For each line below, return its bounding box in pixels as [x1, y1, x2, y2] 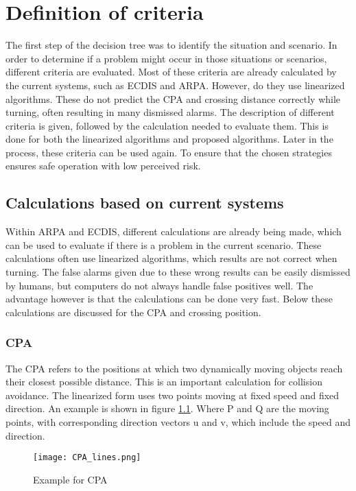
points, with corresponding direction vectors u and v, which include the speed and [5, 415, 351, 429]
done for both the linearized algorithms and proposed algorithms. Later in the [5, 132, 333, 146]
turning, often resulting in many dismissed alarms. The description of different [5, 105, 335, 119]
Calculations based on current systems [5, 192, 284, 213]
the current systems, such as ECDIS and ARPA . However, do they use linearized [5, 77, 345, 92]
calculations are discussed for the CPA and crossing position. [5, 304, 261, 319]
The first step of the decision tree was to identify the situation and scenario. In [5, 38, 337, 52]
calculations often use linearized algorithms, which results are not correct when [5, 251, 337, 265]
